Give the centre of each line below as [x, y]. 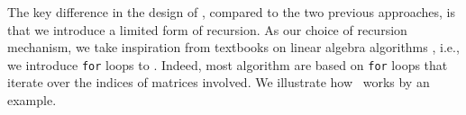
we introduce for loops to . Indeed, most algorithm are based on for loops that [228, 64]
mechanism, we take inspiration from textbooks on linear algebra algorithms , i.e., [233, 47]
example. [32, 100]
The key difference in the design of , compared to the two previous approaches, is [232, 12]
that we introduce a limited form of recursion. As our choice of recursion [207, 29]
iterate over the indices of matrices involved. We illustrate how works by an [219, 82]
